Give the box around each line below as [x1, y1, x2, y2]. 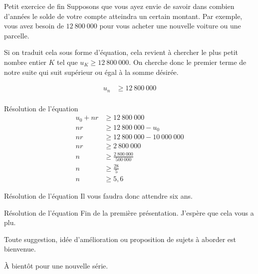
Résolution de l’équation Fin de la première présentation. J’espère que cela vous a [4, 207, 254, 218]
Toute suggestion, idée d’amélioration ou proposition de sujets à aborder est [4, 234, 236, 244]
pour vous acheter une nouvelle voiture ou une [99, 20, 241, 31]
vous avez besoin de [4, 20, 64, 31]
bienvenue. [4, 244, 36, 254]
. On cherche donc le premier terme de [129, 56, 247, 67]
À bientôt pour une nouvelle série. [4, 261, 108, 271]
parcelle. [4, 30, 29, 40]
